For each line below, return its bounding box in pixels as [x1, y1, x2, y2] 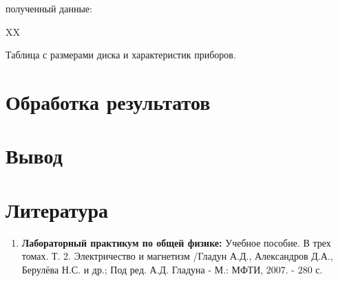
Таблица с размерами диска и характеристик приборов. [6, 47, 236, 62]
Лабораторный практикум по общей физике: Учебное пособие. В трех [21, 235, 331, 249]
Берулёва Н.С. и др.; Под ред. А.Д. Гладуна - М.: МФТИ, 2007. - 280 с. [21, 262, 323, 276]
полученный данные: [6, 1, 92, 15]
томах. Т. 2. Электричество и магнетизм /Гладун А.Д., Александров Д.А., [21, 249, 333, 263]
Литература [6, 195, 108, 223]
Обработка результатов [6, 87, 211, 115]
